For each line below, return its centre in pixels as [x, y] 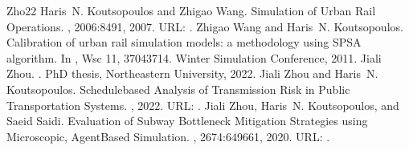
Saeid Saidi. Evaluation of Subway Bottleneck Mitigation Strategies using [187, 121]
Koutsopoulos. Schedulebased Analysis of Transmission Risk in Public [178, 89]
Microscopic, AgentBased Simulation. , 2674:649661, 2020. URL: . [168, 136]
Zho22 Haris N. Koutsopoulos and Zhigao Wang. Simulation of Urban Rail [191, 10]
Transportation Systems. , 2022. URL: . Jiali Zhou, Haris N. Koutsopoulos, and [203, 105]
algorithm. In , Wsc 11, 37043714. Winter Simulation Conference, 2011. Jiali [194, 57]
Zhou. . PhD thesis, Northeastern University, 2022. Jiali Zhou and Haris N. [192, 73]
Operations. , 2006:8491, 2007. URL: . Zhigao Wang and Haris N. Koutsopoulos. [205, 26]
